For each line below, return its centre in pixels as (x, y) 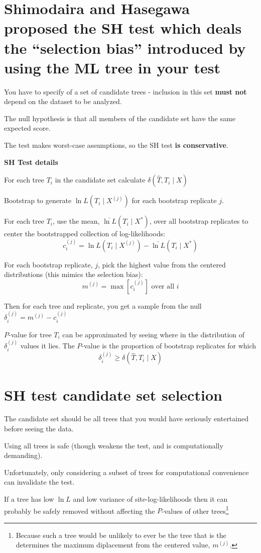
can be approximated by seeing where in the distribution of (154, 334)
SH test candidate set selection (113, 394)
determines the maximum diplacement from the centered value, (113, 545)
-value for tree (30, 334)
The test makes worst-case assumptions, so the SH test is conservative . (116, 145)
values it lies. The (47, 346)
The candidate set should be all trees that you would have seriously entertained (126, 419)
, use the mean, (76, 221)
